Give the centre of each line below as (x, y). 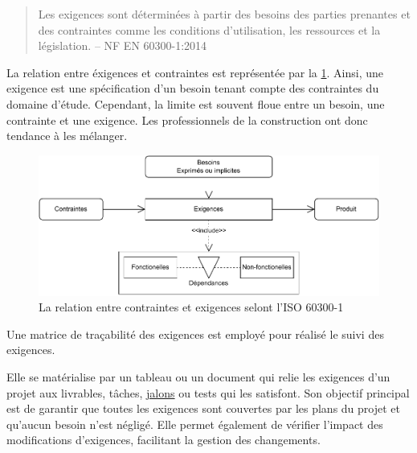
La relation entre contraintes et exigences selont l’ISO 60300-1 (191, 307)
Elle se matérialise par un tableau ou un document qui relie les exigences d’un (198, 376)
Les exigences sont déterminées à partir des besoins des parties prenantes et (224, 14)
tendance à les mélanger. (67, 136)
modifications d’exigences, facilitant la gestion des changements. (164, 440)
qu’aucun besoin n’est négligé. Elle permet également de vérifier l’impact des (195, 424)
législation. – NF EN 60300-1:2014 (123, 45)
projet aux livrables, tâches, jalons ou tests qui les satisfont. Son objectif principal (208, 392)
